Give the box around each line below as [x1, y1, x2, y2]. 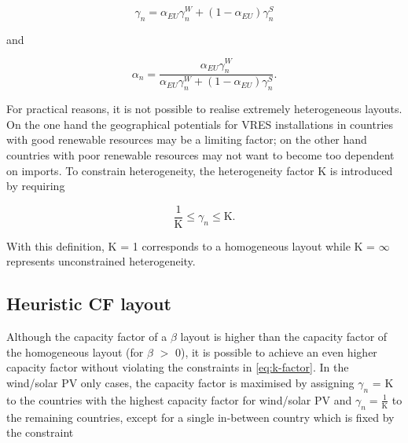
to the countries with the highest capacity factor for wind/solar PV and [6, 391, 352, 408]
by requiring [6, 178, 65, 194]
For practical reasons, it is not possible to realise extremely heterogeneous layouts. [6, 101, 402, 117]
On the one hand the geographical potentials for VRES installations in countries [6, 115, 394, 132]
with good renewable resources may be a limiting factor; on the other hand [6, 131, 367, 148]
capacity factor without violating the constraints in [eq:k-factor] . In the [6, 359, 349, 375]
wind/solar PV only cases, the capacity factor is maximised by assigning [6, 374, 355, 390]
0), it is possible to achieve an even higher [175, 343, 377, 360]
